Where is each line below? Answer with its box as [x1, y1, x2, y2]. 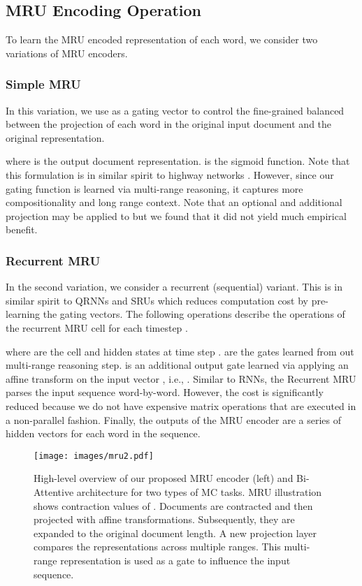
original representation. [6, 130, 105, 145]
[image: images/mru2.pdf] [34, 451, 154, 461]
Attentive [34, 484, 74, 499]
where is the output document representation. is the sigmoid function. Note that [6, 154, 350, 168]
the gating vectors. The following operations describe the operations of [43, 307, 345, 321]
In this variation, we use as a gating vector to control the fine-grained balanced [6, 103, 345, 117]
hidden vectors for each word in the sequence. [6, 426, 201, 441]
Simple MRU [6, 75, 81, 93]
